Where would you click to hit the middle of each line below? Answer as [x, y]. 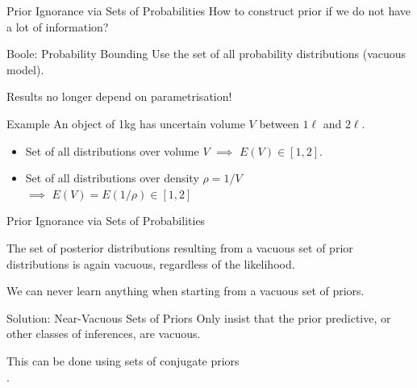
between [279, 123]
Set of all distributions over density [112, 178]
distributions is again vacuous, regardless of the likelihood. [151, 263]
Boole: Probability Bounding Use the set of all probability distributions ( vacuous [206, 54]
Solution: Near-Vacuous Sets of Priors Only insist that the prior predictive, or [199, 317]
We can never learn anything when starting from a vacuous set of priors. [186, 291]
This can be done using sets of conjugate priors [123, 360]
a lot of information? [58, 26]
